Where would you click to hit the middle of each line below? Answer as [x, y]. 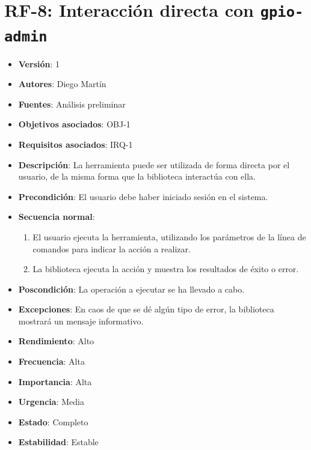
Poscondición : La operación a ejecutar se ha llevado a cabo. [131, 289]
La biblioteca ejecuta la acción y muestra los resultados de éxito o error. [166, 269]
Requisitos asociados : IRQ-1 [75, 144]
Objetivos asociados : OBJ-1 [74, 124]
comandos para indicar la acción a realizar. [112, 248]
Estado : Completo [53, 421]
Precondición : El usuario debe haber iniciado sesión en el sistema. [143, 196]
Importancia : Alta [55, 381]
